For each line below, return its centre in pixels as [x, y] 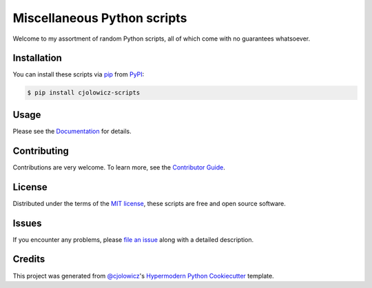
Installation [37, 58]
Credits [29, 259]
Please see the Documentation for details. [72, 131]
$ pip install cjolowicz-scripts [84, 93]
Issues [27, 223]
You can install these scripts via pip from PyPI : [79, 74]
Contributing [41, 151]
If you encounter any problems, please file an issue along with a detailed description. [133, 239]
